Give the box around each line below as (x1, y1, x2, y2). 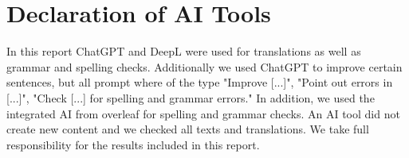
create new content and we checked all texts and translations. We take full (6, 121, 369, 137)
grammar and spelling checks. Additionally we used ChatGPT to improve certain (6, 58, 403, 75)
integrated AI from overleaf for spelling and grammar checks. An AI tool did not (6, 105, 400, 121)
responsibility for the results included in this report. (6, 136, 260, 152)
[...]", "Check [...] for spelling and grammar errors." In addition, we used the (6, 89, 375, 106)
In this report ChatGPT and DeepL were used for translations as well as (6, 43, 361, 60)
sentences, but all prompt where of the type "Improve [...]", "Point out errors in (6, 74, 393, 91)
